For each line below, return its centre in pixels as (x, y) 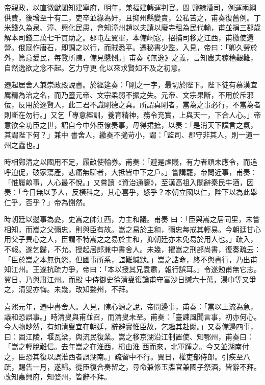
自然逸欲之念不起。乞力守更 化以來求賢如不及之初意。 (95, 67)
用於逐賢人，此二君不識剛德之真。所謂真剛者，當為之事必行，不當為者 (143, 105)
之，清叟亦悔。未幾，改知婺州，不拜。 (68, 289)
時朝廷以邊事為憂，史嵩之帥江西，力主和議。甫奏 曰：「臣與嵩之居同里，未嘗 (132, 219)
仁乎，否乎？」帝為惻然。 (47, 202)
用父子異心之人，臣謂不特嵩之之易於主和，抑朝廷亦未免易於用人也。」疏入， (131, 239)
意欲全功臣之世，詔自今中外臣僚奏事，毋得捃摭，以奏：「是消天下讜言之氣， (131, 124)
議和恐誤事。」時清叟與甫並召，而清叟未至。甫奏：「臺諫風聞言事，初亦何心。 (132, 316)
